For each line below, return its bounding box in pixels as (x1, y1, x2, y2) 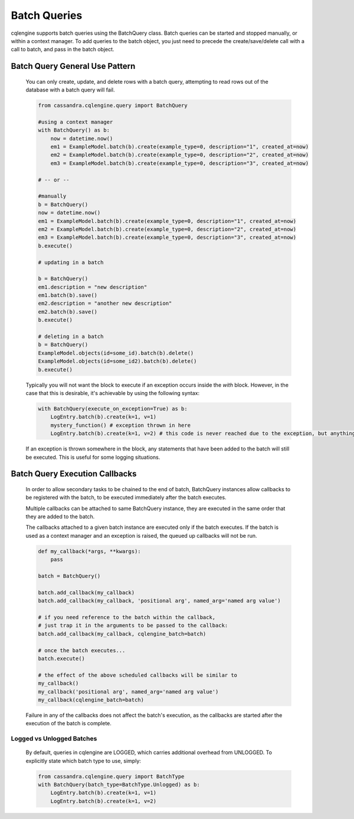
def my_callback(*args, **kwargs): (38, 548, 141, 554)
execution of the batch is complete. (25, 720, 112, 727)
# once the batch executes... (38, 647, 126, 654)
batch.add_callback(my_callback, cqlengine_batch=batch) (38, 630, 206, 637)
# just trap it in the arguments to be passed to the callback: (38, 622, 228, 629)
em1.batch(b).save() (38, 292, 97, 299)
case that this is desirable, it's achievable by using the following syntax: (25, 389, 200, 396)
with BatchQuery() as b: (38, 127, 110, 134)
